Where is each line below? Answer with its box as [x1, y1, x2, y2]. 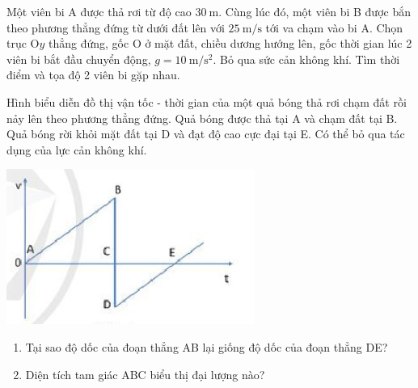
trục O [6, 35, 40, 52]
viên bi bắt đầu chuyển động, [6, 50, 151, 67]
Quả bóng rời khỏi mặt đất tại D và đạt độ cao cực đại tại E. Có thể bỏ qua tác [6, 125, 405, 142]
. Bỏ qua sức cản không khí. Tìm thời [213, 50, 400, 67]
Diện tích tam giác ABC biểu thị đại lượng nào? [25, 365, 265, 382]
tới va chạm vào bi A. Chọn [265, 19, 403, 36]
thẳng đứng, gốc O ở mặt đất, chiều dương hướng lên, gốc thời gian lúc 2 [49, 35, 412, 52]
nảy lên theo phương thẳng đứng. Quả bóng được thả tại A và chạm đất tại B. [6, 109, 398, 126]
